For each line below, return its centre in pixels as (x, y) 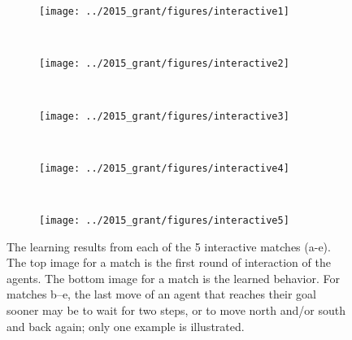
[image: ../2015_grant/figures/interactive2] (164, 64)
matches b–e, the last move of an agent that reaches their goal (161, 294)
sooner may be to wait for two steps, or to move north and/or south (176, 310)
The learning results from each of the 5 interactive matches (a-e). (169, 246)
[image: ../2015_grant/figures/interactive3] (164, 116)
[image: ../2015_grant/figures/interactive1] (164, 11)
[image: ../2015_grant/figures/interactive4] (164, 168)
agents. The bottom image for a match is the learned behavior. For (173, 278)
